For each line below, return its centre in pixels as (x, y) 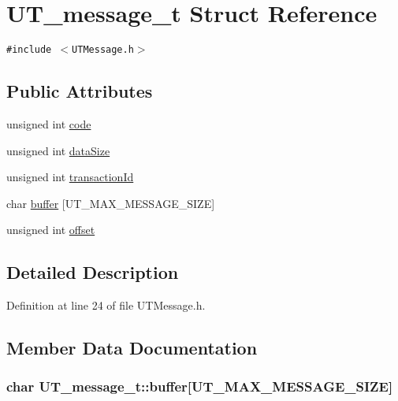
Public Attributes (80, 91)
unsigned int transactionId (70, 177)
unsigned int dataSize (58, 150)
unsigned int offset (51, 230)
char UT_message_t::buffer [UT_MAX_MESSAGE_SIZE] (200, 386)
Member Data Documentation (132, 348)
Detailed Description (93, 272)
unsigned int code (49, 123)
